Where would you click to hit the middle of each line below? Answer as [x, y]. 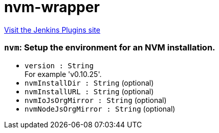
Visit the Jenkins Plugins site [52, 30]
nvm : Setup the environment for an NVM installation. [110, 48]
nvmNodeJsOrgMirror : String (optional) [100, 109]
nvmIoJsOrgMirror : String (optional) [96, 100]
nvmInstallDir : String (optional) [89, 83]
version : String [59, 65]
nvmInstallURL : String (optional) [89, 91]
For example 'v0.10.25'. [63, 74]
